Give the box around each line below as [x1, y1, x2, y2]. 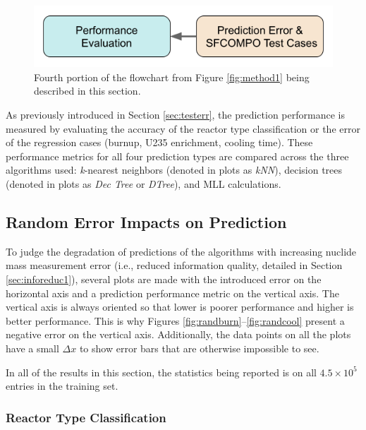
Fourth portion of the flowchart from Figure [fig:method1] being [34, 69, 310, 84]
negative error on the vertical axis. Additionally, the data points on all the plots [6, 327, 351, 342]
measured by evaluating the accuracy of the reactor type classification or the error [6, 121, 360, 136]
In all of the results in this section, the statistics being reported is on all [6, 364, 317, 379]
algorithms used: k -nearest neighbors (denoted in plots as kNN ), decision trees [6, 162, 343, 177]
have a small [6, 340, 59, 355]
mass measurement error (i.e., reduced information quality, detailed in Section [6, 258, 343, 273]
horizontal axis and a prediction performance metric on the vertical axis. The [6, 285, 339, 300]
